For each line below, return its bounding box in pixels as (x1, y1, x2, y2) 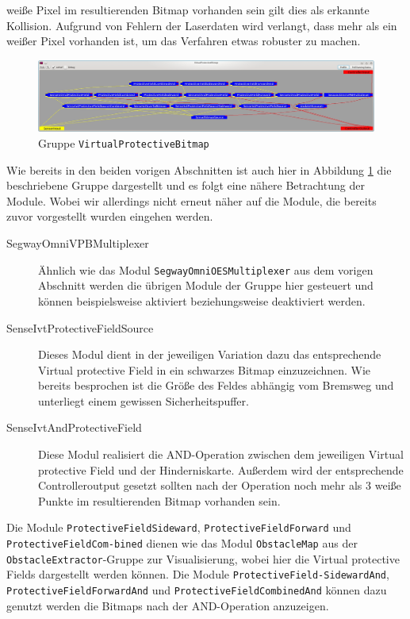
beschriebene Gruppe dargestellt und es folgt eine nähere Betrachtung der (6, 177, 365, 194)
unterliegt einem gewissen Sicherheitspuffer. (38, 392, 249, 409)
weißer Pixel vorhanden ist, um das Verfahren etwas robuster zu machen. (6, 33, 361, 49)
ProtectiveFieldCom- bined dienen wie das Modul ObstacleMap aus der (6, 535, 358, 552)
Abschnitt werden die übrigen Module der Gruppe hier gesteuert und (38, 277, 374, 294)
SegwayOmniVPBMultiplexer (6, 235, 149, 252)
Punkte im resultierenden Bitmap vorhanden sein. (38, 492, 281, 509)
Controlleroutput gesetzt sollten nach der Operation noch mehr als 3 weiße (38, 477, 401, 494)
